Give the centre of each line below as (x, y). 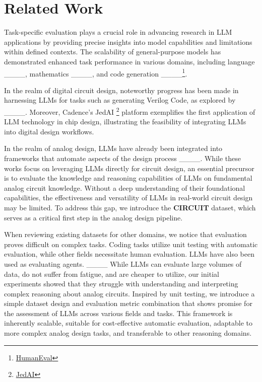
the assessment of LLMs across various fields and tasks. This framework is (118, 313)
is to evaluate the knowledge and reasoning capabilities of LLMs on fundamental (128, 178)
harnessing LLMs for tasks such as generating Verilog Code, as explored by (120, 100)
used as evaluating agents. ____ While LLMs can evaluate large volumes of (123, 263)
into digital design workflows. (49, 131)
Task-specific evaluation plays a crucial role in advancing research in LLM (118, 32)
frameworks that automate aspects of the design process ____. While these (122, 158)
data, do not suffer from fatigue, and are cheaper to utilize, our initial (112, 274)
